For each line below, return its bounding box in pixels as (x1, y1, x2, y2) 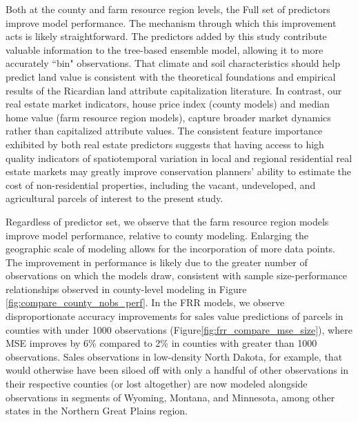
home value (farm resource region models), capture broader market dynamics (6, 110, 331, 124)
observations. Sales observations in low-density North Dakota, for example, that (6, 349, 343, 363)
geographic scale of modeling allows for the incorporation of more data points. (6, 241, 336, 256)
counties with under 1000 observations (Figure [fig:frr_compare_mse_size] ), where (6, 322, 352, 336)
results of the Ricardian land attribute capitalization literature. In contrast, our (6, 83, 342, 97)
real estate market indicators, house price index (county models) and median (6, 97, 330, 111)
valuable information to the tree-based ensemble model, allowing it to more (6, 42, 324, 57)
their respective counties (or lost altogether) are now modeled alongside (6, 376, 308, 391)
